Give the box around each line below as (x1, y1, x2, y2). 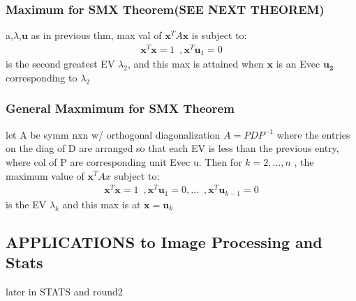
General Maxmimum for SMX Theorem (6, 100, 235, 117)
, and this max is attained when (127, 56, 264, 71)
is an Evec (276, 56, 320, 71)
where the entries (276, 127, 350, 141)
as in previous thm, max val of (31, 28, 162, 43)
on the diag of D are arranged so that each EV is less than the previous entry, (6, 141, 339, 155)
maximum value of (6, 168, 84, 183)
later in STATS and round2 (6, 284, 123, 298)
